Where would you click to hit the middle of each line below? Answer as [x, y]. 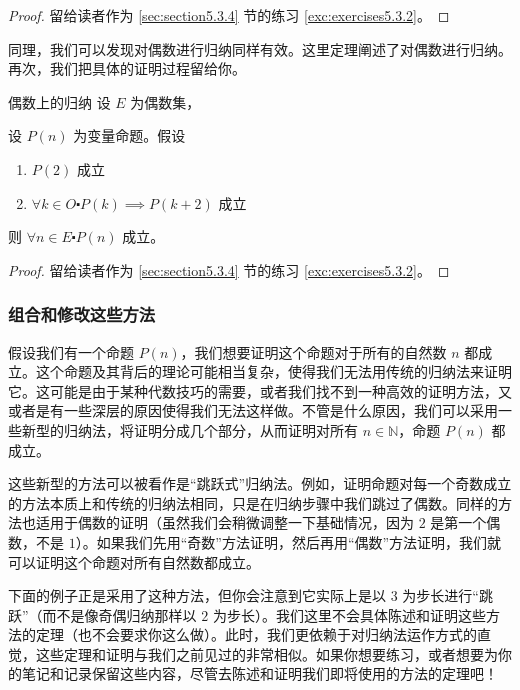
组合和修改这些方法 [82, 314]
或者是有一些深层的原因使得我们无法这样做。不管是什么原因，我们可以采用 [253, 410]
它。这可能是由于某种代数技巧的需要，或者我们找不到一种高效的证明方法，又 [260, 390]
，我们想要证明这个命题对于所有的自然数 [313, 351]
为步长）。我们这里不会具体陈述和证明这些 [349, 614]
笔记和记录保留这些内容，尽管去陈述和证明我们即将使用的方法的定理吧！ [259, 673]
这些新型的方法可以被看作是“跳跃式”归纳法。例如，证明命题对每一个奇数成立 [260, 483]
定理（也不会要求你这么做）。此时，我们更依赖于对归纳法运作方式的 [256, 634]
